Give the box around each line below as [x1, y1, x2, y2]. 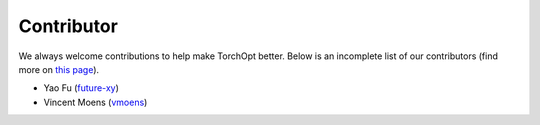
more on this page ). [18, 63, 100, 75]
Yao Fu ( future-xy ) [43, 82, 120, 94]
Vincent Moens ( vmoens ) [43, 96, 148, 108]
